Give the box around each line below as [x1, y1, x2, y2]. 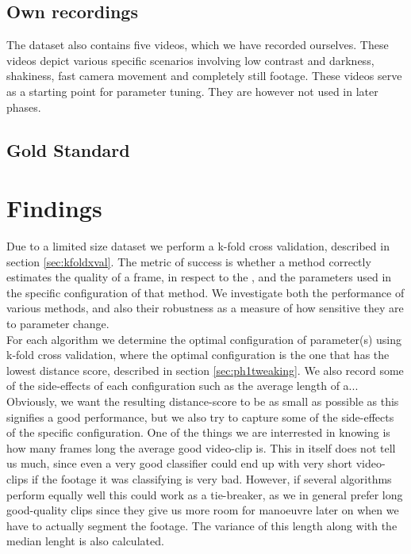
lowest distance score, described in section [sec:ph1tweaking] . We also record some [6, 361, 404, 378]
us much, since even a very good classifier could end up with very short [6, 455, 353, 472]
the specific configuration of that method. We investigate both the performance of [6, 284, 405, 300]
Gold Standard [6, 137, 130, 162]
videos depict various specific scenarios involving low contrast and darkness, [6, 52, 375, 68]
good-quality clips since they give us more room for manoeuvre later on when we [6, 502, 399, 518]
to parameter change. [6, 315, 109, 332]
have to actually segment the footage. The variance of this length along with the [6, 517, 398, 533]
